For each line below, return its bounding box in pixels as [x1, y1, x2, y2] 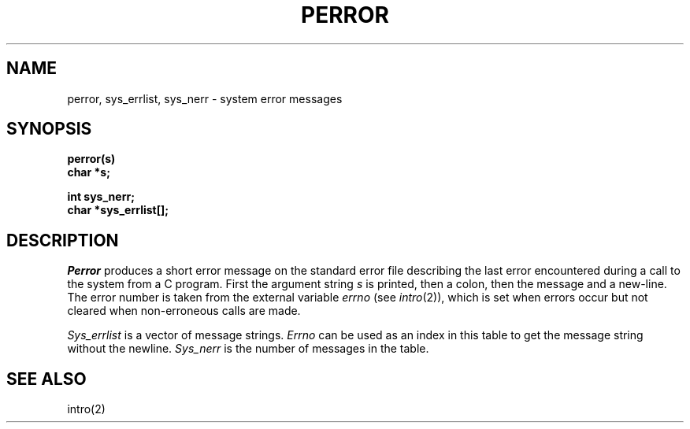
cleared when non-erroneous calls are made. [67, 304, 301, 318]
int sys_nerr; [67, 190, 135, 204]
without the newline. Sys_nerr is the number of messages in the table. [67, 342, 429, 356]
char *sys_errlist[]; [67, 203, 169, 217]
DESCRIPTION [6, 230, 119, 250]
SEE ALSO [6, 368, 87, 389]
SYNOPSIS [6, 119, 92, 139]
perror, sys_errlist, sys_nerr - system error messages [67, 91, 343, 105]
